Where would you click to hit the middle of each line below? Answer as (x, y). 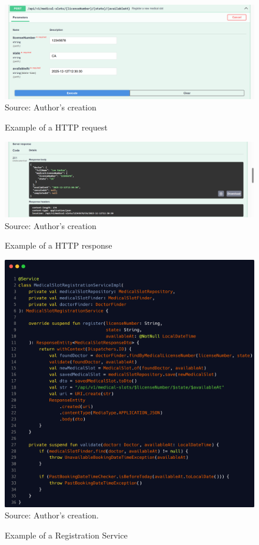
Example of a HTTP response (59, 245)
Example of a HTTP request (56, 127)
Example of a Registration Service (66, 535)
